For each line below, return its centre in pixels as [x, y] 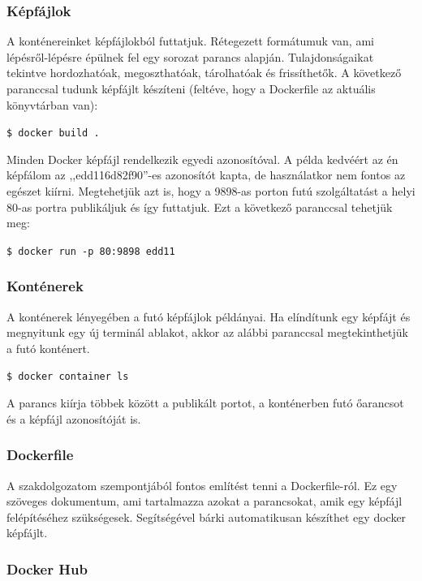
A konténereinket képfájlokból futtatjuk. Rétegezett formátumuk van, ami [190, 41]
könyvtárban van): [52, 104]
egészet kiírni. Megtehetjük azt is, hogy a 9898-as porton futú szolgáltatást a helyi [211, 191]
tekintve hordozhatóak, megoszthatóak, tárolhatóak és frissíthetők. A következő [204, 73]
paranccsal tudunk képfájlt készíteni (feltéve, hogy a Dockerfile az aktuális [191, 88]
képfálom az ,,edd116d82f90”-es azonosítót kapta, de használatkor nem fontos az [206, 175]
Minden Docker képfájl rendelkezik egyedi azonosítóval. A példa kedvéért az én [202, 159]
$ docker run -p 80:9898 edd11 [91, 251]
